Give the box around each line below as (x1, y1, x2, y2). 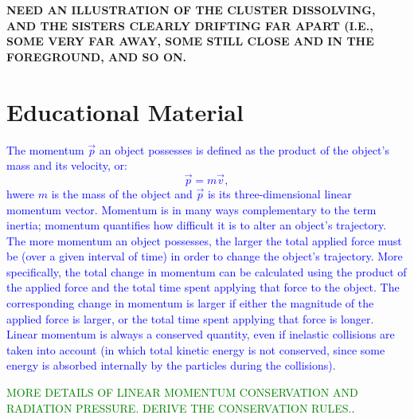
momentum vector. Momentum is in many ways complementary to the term (6, 201, 377, 217)
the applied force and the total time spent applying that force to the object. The (6, 279, 400, 296)
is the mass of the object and (51, 185, 193, 202)
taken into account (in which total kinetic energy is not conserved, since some (6, 341, 385, 358)
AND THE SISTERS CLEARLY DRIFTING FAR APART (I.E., (6, 17, 373, 33)
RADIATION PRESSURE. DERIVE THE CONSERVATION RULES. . (6, 399, 355, 416)
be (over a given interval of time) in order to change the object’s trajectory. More (6, 248, 403, 264)
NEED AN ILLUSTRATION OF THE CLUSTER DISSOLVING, (6, 2, 376, 18)
